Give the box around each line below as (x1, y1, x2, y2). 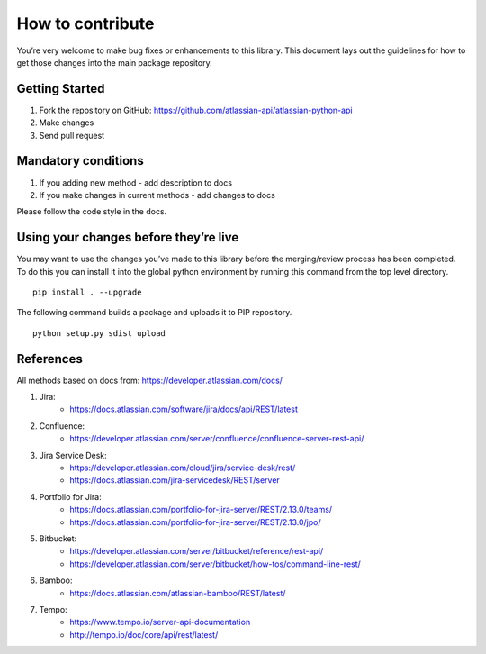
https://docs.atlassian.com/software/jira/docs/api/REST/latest (69, 404, 299, 414)
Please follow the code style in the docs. (16, 206, 167, 217)
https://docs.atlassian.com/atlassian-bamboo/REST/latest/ (69, 587, 286, 598)
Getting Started (16, 81, 105, 96)
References (16, 351, 83, 367)
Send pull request (39, 130, 105, 141)
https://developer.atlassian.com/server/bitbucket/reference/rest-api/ (69, 546, 324, 557)
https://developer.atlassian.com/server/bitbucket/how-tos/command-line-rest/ (69, 559, 362, 569)
